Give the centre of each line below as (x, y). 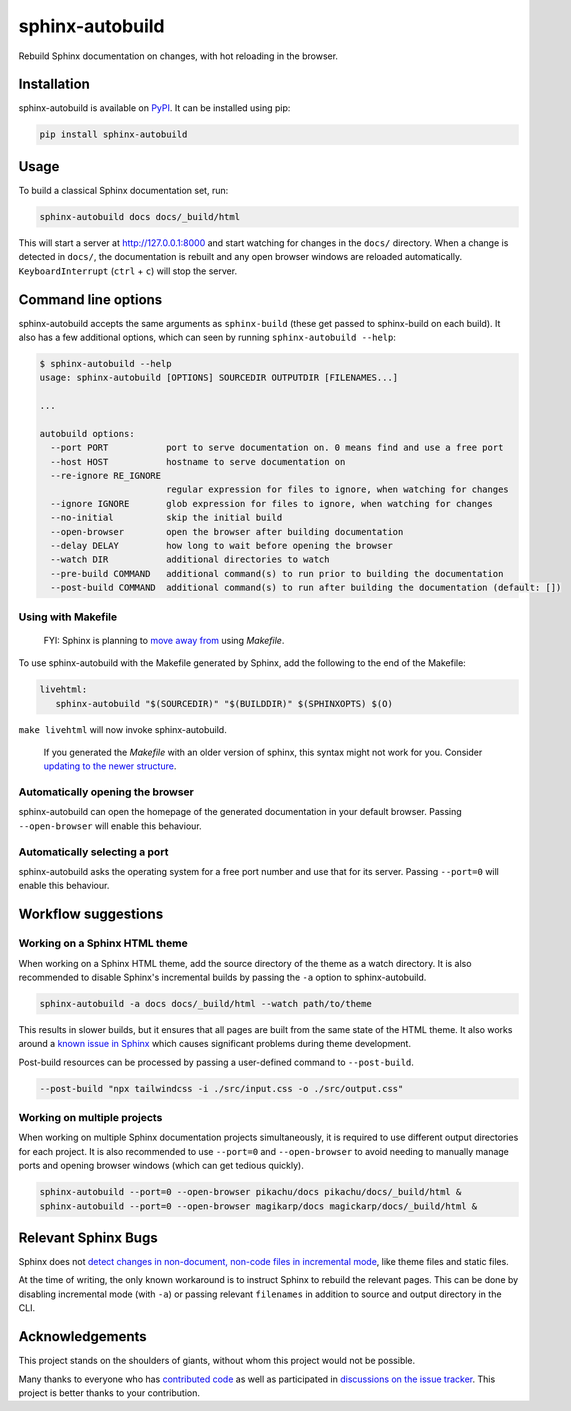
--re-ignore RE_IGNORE (106, 476)
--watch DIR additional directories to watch (190, 559)
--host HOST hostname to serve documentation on (198, 461)
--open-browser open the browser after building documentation (227, 531)
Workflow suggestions (91, 914)
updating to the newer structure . (110, 766)
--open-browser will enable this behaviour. (110, 826)
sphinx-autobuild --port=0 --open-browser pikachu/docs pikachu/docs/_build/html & (250, 1192)
